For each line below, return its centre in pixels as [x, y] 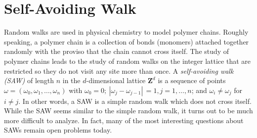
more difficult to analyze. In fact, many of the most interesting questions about [124, 120]
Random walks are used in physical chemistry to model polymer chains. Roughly [126, 32]
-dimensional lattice [116, 80]
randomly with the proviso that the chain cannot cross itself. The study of [117, 51]
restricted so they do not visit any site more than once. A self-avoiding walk [119, 70]
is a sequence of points [192, 80]
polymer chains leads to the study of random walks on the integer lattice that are [127, 61]
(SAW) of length [29, 80]
